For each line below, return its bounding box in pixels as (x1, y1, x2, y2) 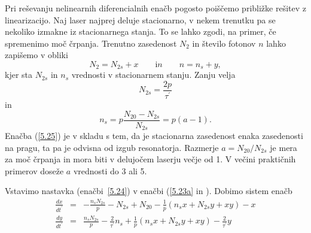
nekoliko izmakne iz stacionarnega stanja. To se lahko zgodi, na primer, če (5, 25, 276, 38)
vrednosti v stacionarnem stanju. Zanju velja (71, 68, 236, 81)
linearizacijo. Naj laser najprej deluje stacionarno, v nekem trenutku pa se (5, 13, 276, 26)
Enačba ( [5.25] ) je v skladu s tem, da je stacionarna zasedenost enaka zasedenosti (5, 129, 303, 142)
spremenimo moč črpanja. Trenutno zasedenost (5, 37, 177, 49)
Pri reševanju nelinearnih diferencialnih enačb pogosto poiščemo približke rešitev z (5, 2, 306, 14)
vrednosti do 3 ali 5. (73, 164, 147, 177)
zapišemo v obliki (5, 49, 68, 61)
